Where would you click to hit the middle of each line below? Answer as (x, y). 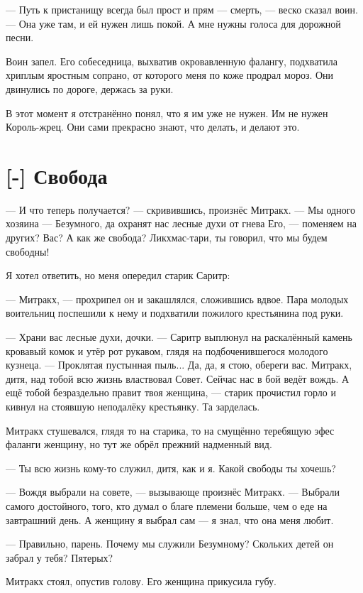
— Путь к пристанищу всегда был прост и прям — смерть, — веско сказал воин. (182, 9)
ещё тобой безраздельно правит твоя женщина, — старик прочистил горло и (171, 392)
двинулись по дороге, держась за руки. (90, 88)
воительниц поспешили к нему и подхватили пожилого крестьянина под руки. (175, 313)
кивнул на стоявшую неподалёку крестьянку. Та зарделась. (133, 406)
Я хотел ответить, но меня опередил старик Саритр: (118, 275)
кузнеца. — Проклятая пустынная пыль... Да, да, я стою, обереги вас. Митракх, (179, 365)
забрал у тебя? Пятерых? (60, 557)
